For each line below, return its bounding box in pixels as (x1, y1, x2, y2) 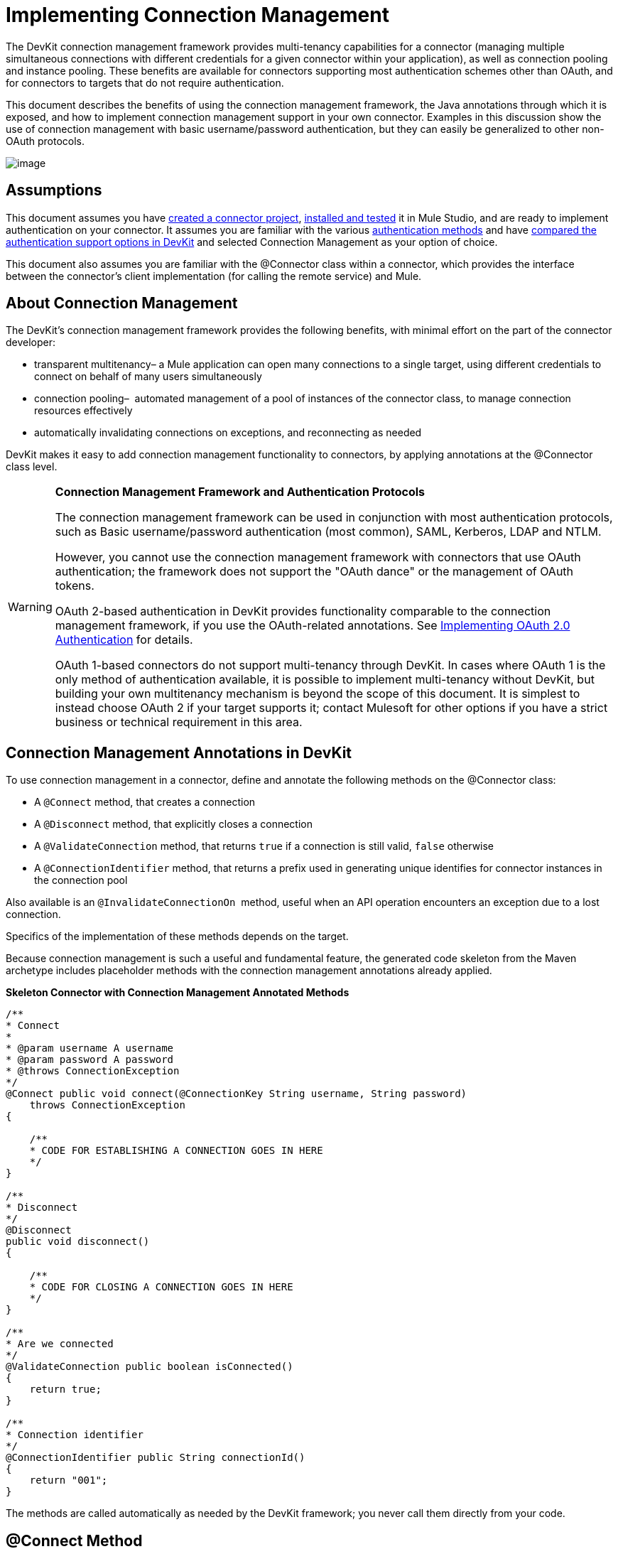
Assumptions (6, 181, 102, 200)
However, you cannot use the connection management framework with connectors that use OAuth (55, 550, 581, 565)
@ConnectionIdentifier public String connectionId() (6, 1452, 305, 1464)
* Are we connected (6, 1338, 114, 1350)
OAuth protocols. (6, 134, 85, 147)
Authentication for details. (55, 632, 193, 647)
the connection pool (34, 874, 128, 887)
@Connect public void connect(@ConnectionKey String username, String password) (6, 1088, 467, 1100)
